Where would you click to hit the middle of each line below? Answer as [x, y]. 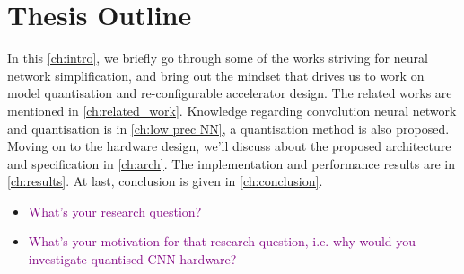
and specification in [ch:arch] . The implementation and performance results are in [232, 163]
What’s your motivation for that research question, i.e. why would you [222, 241]
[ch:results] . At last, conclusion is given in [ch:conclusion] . [165, 181]
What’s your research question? [115, 211]
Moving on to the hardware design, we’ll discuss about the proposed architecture [229, 146]
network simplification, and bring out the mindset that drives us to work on [216, 75]
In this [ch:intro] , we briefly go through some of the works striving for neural [218, 58]
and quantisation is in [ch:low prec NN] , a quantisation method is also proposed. [228, 128]
